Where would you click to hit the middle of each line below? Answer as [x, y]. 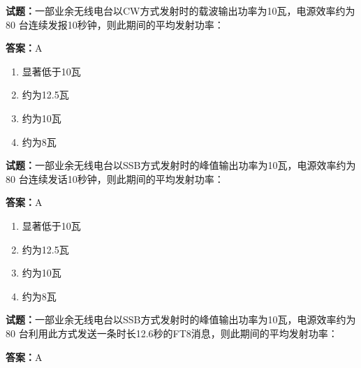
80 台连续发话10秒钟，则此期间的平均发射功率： [115, 178]
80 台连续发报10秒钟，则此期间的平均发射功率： [115, 24]
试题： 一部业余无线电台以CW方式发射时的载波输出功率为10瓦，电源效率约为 [180, 10]
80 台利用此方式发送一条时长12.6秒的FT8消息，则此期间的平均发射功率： [172, 333]
